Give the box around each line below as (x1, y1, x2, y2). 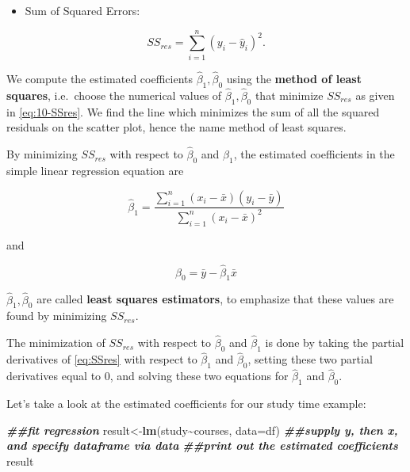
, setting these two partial (247, 351, 373, 367)
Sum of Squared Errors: (25, 2, 140, 18)
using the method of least (226, 70, 362, 86)
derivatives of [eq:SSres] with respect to (6, 351, 197, 367)
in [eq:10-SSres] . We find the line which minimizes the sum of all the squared (6, 103, 380, 120)
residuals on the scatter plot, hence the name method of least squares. (6, 119, 347, 135)
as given (355, 86, 395, 103)
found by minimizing (6, 307, 107, 324)
